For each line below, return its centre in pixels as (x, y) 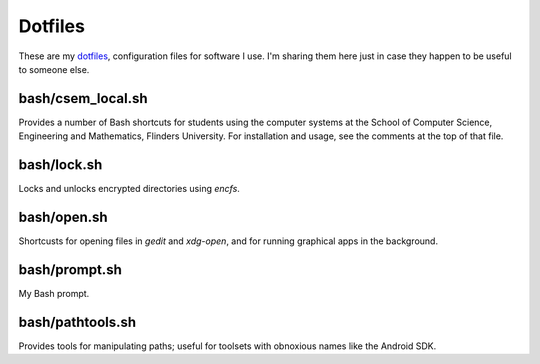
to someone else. (54, 69)
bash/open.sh (63, 216)
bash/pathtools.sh (77, 321)
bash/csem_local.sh (83, 98)
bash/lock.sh (60, 165)
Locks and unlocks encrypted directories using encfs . (129, 189)
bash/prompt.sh (70, 269)
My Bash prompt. (54, 293)
